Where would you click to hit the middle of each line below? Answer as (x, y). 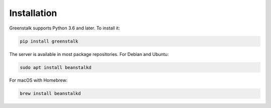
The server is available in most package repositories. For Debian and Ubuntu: (89, 54)
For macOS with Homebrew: (38, 80)
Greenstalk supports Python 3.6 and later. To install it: (64, 28)
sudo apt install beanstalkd (56, 67)
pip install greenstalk (49, 41)
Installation (33, 13)
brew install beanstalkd (50, 93)
